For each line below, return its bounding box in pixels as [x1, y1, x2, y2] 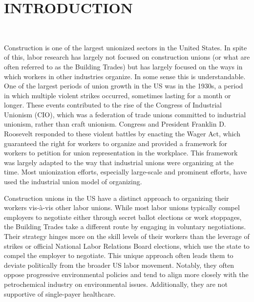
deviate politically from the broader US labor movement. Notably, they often [4, 259, 234, 270]
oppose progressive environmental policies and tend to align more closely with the [4, 269, 249, 280]
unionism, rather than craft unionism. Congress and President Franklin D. [4, 119, 226, 129]
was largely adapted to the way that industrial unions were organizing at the [4, 157, 234, 167]
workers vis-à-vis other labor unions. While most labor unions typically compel [4, 202, 240, 213]
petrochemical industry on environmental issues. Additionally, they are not [4, 279, 228, 289]
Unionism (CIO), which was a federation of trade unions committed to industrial [4, 109, 246, 119]
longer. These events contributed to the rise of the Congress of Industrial [4, 100, 222, 110]
